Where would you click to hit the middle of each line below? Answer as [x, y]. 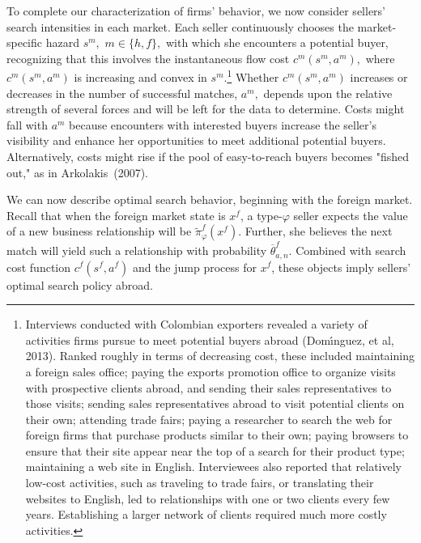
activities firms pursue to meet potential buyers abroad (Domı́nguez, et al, [210, 339]
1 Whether [253, 76]
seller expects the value [351, 215]
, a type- [261, 215]
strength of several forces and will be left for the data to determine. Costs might [206, 109]
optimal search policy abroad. [80, 284]
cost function [39, 267]
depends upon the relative [328, 93]
